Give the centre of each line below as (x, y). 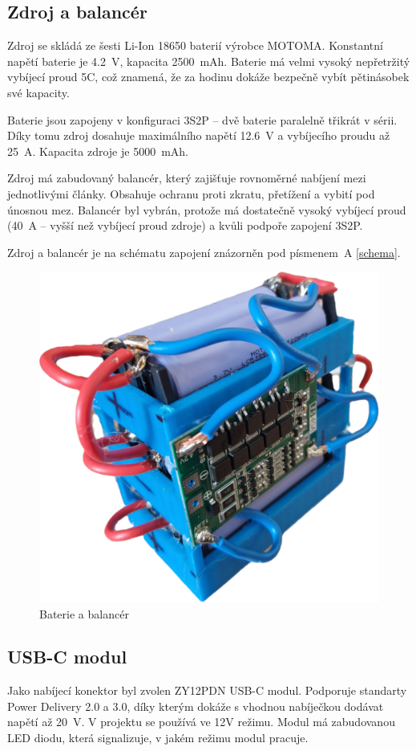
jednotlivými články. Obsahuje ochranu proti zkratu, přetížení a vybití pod (191, 193)
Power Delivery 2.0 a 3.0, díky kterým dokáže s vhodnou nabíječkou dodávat (196, 706)
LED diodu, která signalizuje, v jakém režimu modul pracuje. (158, 738)
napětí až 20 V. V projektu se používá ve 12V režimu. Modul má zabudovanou (201, 722)
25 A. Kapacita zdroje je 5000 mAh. (98, 151)
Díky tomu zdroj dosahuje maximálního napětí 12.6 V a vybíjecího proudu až (199, 135)
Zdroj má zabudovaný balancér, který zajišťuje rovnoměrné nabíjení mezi (187, 178)
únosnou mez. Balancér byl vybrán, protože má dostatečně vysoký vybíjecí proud (207, 209)
